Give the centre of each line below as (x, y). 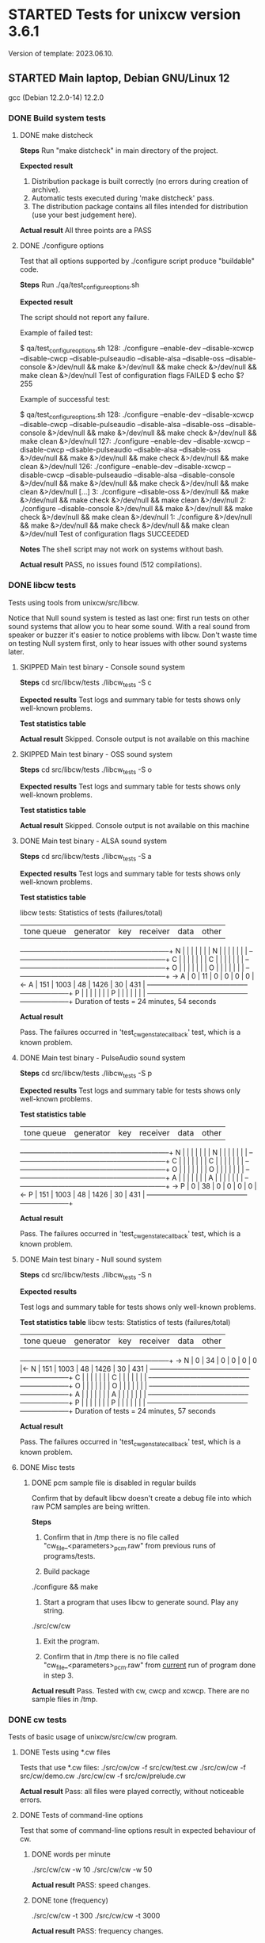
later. (17, 651)
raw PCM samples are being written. (91, 1506)
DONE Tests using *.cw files (65, 1752)
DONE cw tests (38, 1720)
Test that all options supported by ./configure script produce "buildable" (137, 261)
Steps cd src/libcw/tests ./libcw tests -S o (86, 770)
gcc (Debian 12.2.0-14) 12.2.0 (56, 97)
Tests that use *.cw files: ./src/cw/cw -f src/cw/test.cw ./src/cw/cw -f (133, 1767)
